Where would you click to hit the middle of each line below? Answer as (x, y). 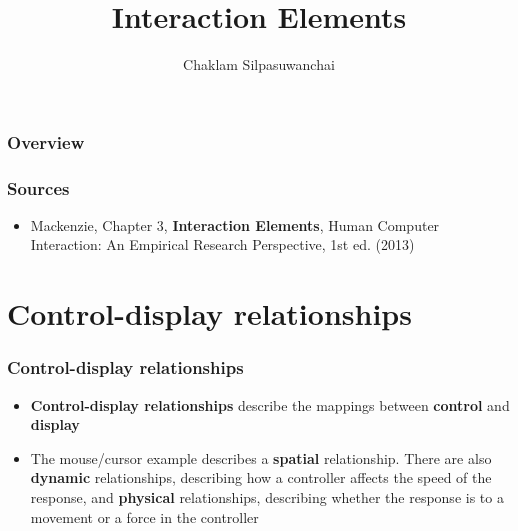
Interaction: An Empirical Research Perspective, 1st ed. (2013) (222, 244)
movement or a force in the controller (144, 516)
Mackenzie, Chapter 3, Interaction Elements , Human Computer (235, 224)
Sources (38, 187)
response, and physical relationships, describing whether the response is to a (267, 497)
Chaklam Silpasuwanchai (259, 64)
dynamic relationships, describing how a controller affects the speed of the (261, 477)
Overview (46, 141)
